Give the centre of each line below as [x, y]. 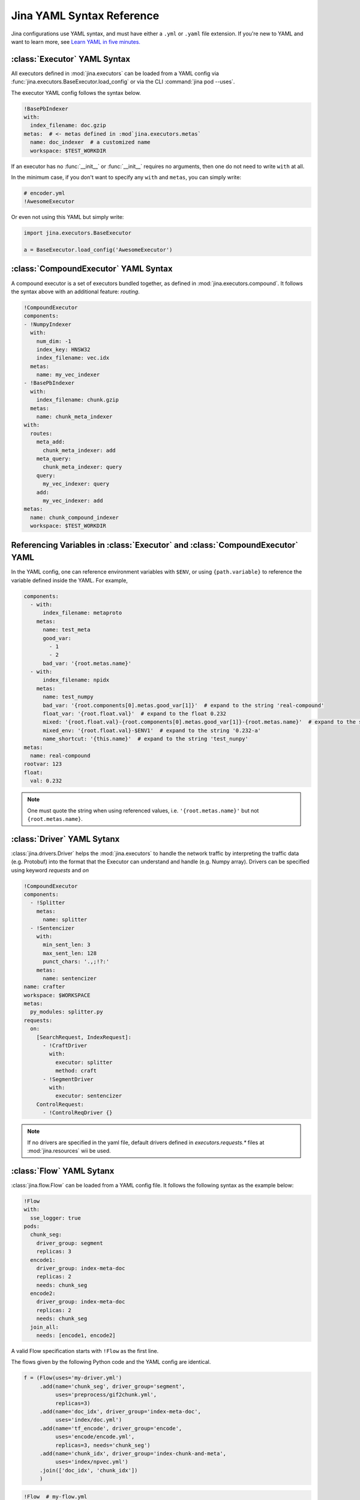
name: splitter [65, 920]
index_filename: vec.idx [73, 358]
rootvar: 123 [43, 764]
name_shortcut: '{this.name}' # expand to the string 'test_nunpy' [146, 739]
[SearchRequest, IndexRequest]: [84, 1037]
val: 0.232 [46, 781]
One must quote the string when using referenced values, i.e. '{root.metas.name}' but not [143, 811]
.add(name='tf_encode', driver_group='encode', [111, 1428]
